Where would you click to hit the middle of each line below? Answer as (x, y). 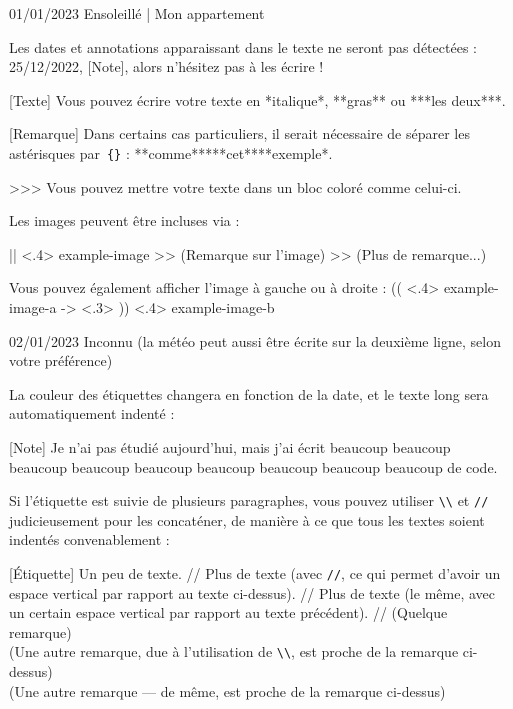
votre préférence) (61, 360)
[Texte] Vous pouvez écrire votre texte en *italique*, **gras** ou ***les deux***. (257, 99)
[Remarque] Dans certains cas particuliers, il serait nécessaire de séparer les (239, 133)
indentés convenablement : (89, 539)
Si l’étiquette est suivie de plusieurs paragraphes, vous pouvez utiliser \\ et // (249, 500)
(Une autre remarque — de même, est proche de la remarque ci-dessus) (227, 690)
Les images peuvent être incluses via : (124, 220)
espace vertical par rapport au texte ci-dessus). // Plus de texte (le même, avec (252, 592)
